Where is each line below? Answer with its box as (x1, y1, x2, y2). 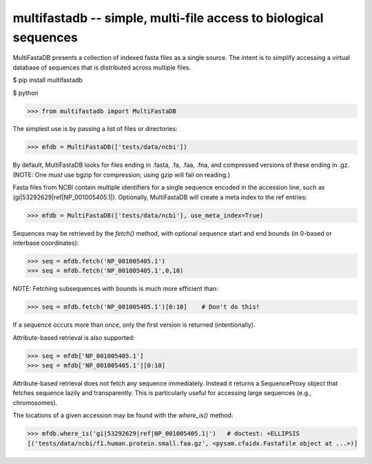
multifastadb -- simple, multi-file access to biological (12, 10, 324, 26)
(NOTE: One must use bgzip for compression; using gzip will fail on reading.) (12, 170, 231, 179)
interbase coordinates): (12, 239, 79, 247)
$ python (12, 88, 39, 97)
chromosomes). (12, 399, 58, 407)
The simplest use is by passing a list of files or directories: (12, 125, 178, 133)
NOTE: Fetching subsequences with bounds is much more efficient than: (12, 285, 218, 293)
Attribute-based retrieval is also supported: (12, 333, 135, 341)
